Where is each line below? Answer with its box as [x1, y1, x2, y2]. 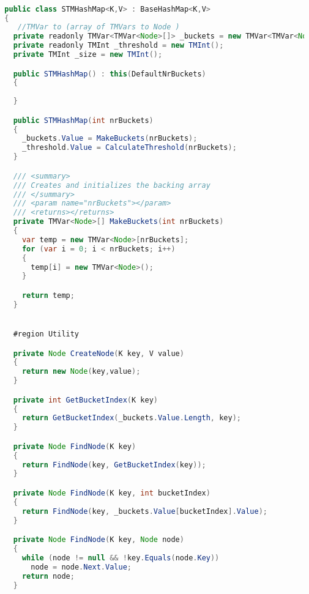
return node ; [21, 571, 75, 581]
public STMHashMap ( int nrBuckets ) [13, 116, 154, 125]
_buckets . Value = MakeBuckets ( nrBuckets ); [21, 134, 198, 143]
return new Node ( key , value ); [21, 367, 141, 376]
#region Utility [13, 329, 80, 338]
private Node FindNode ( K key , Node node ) [13, 535, 184, 544]
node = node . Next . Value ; [31, 562, 132, 571]
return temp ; [21, 291, 75, 300]
